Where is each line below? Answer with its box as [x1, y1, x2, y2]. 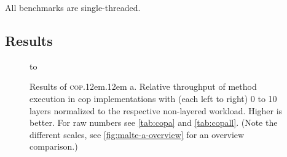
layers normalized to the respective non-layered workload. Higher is [29, 104, 283, 117]
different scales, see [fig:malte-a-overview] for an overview [29, 128, 245, 141]
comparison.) [29, 140, 78, 153]
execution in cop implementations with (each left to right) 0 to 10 [29, 92, 277, 104]
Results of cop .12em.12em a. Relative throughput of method [29, 80, 257, 93]
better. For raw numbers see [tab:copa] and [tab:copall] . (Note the [29, 116, 278, 129]
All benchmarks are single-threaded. [5, 1, 141, 13]
